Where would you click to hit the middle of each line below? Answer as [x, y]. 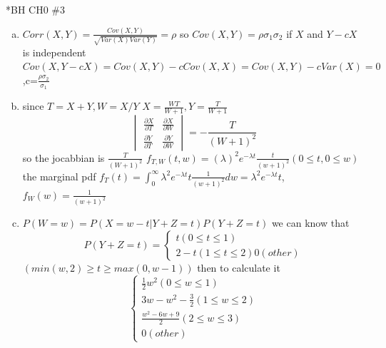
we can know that [310, 223]
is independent [54, 52]
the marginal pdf [59, 176]
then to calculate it [239, 268]
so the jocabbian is [64, 157]
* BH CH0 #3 [36, 9]
